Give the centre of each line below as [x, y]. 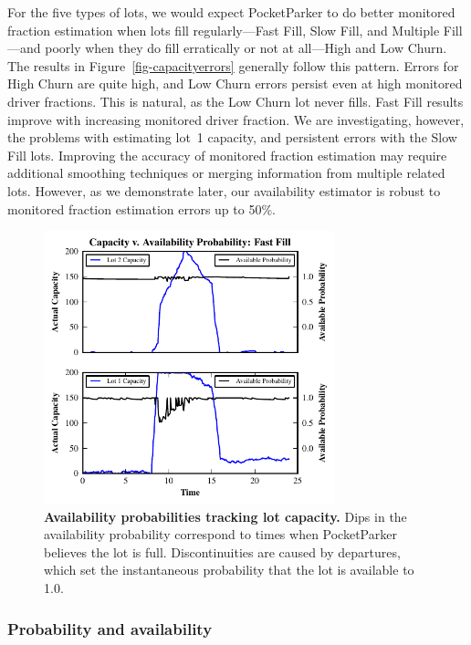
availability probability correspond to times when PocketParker [220, 534]
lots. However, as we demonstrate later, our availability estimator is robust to [224, 190]
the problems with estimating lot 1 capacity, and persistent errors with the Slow [232, 137]
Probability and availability [110, 628]
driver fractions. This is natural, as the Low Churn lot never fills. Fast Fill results [235, 101]
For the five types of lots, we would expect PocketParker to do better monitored [231, 12]
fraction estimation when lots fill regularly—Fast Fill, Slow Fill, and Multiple [224, 30]
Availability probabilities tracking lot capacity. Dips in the [225, 516]
